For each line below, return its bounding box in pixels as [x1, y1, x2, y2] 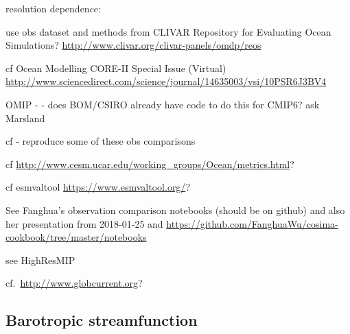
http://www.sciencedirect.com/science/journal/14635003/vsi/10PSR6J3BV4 [5, 74, 327, 88]
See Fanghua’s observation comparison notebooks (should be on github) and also [5, 202, 345, 217]
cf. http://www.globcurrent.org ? [5, 276, 143, 290]
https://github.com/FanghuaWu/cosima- [166, 216, 338, 230]
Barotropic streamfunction [5, 309, 198, 331]
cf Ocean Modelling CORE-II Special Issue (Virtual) [5, 60, 226, 75]
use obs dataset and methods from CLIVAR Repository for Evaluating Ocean [5, 24, 331, 38]
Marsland [5, 110, 45, 125]
